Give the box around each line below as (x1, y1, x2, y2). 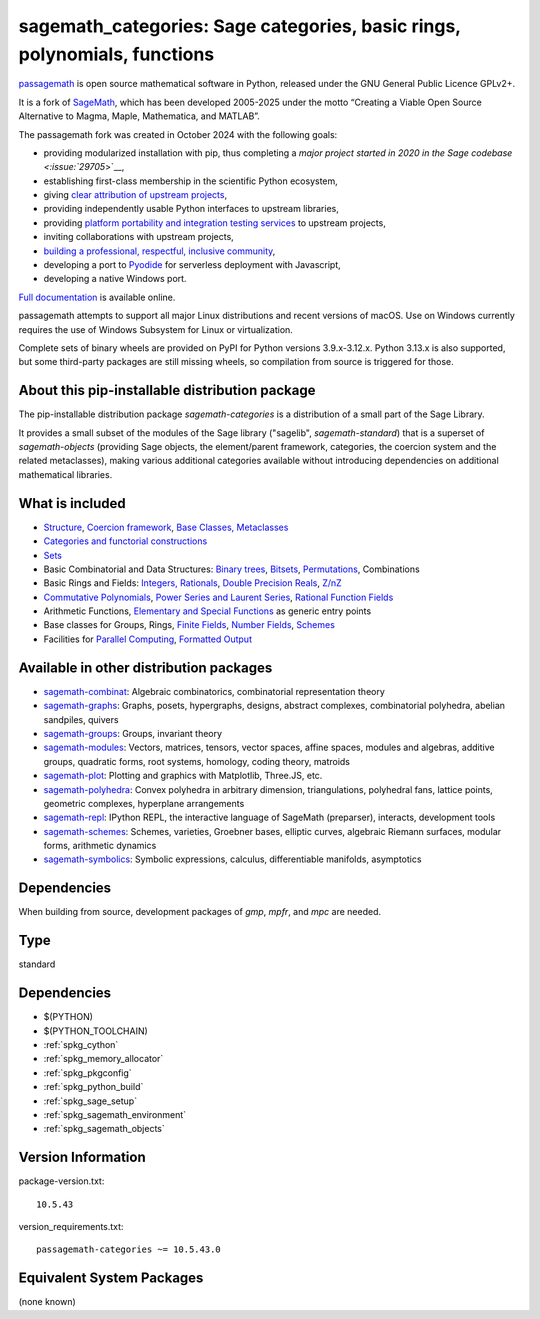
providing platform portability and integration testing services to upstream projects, (43, 216, 387, 229)
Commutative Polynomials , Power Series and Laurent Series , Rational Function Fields (43, 591, 394, 603)
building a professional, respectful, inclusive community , (43, 245, 276, 257)
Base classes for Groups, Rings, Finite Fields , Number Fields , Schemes (43, 619, 335, 631)
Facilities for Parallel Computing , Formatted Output (43, 633, 252, 645)
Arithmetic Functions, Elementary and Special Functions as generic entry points (43, 605, 372, 617)
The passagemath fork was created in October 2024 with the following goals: (18, 128, 338, 140)
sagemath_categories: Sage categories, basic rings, (18, 15, 461, 37)
